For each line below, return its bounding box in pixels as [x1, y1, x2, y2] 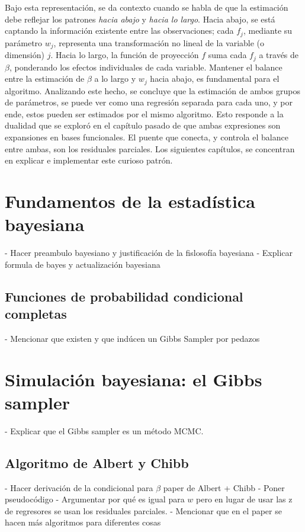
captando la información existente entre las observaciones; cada [5, 24, 234, 37]
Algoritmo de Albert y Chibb [5, 453, 189, 472]
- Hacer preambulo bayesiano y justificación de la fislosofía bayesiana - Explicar [5, 246, 293, 259]
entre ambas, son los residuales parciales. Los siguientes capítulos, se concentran [5, 142, 295, 155]
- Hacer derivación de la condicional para [5, 481, 153, 493]
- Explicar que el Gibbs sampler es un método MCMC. [5, 424, 204, 437]
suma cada [208, 49, 247, 61]
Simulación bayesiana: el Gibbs [5, 367, 262, 391]
